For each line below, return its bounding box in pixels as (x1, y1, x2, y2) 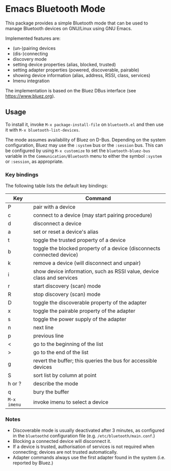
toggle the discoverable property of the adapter (33, 299, 147, 306)
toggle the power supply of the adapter (33, 316, 127, 323)
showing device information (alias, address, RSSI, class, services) (12, 72, 151, 78)
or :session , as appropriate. (5, 158, 64, 164)
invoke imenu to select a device (33, 399, 108, 406)
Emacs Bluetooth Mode (5, 3, 106, 15)
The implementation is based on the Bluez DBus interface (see (5, 87, 136, 93)
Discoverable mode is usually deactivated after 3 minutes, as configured (12, 427, 164, 434)
